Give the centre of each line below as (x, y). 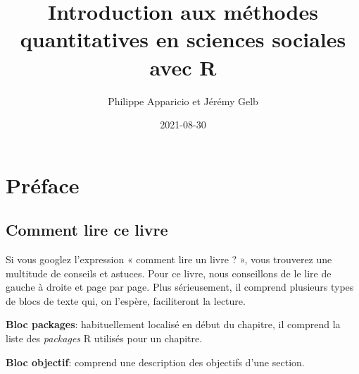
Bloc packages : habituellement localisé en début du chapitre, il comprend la (173, 324)
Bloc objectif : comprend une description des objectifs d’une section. (155, 362)
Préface (43, 185)
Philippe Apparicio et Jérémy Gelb (183, 101)
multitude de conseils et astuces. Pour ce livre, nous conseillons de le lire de (169, 273)
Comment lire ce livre (87, 230)
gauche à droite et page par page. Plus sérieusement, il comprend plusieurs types (180, 287)
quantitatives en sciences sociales (183, 39)
